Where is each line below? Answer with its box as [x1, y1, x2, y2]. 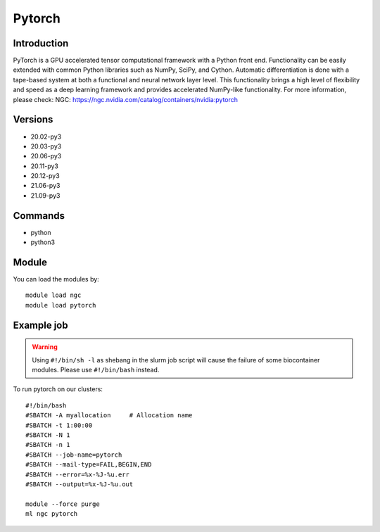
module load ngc [25, 291, 82, 299]
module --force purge [25, 500, 100, 508]
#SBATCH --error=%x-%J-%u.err [25, 470, 130, 479]
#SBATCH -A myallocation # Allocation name [25, 412, 193, 419]
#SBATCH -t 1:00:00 [25, 421, 93, 429]
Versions [13, 113, 53, 126]
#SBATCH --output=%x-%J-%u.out [25, 480, 134, 488]
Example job [13, 319, 68, 331]
